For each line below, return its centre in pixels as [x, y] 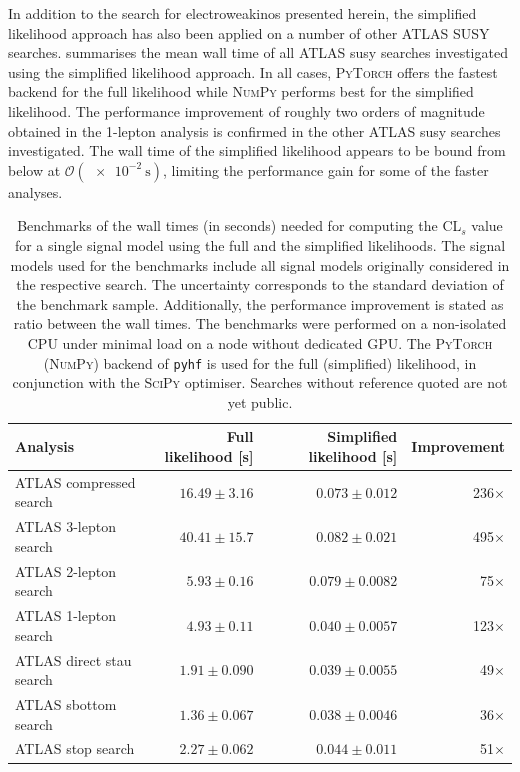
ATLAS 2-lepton [65, 570]
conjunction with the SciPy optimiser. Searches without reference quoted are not [260, 382]
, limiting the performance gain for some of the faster [325, 169]
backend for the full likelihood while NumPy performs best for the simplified [241, 91]
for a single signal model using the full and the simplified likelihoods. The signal [260, 244]
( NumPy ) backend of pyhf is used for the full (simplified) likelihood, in [260, 362]
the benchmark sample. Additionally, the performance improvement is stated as [260, 303]
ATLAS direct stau [73, 659]
